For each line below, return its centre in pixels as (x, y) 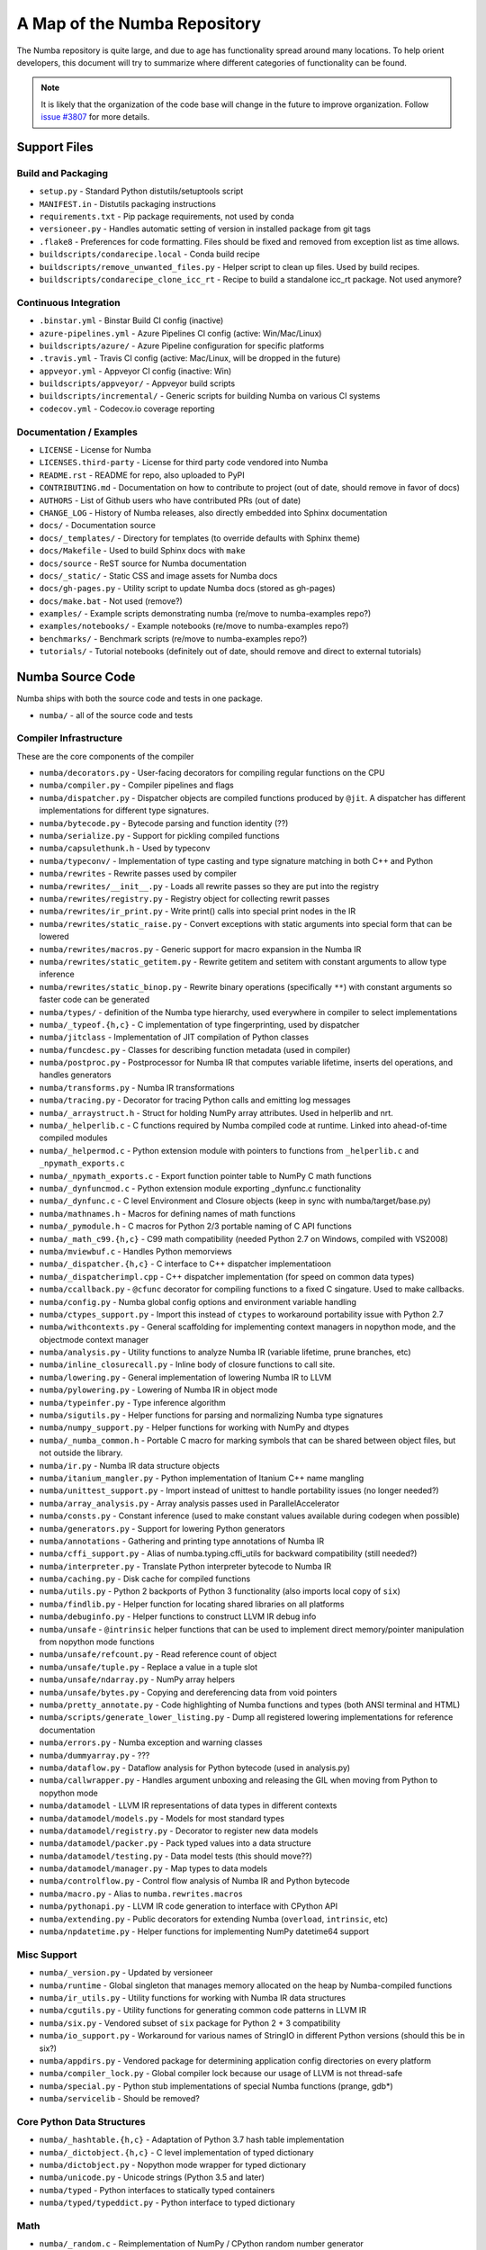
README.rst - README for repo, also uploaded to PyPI (142, 475)
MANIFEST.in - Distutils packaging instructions (127, 203)
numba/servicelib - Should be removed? (119, 2099)
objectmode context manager (94, 1339)
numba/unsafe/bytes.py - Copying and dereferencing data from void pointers (188, 1692)
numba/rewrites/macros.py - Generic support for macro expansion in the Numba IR (200, 949)
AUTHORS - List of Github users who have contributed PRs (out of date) (170, 500)
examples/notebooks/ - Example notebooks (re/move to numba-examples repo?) (194, 626)
